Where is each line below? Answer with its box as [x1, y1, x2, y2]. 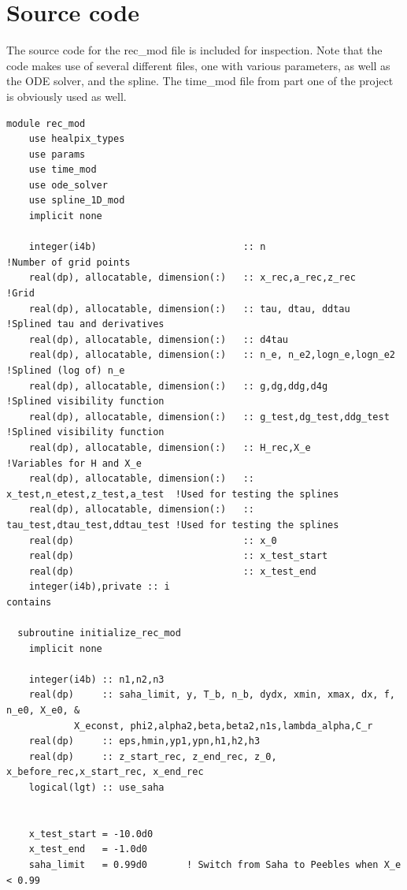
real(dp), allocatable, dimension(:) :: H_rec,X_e [28, 441, 311, 453]
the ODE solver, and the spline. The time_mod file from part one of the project [6, 73, 394, 89]
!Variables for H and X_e [6, 457, 142, 469]
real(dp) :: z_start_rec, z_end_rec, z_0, [28, 750, 277, 762]
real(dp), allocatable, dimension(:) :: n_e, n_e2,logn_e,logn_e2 [28, 349, 395, 361]
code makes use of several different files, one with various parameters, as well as [6, 57, 390, 73]
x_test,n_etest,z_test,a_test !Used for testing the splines [6, 488, 339, 500]
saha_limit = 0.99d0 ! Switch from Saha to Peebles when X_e [28, 859, 401, 870]
